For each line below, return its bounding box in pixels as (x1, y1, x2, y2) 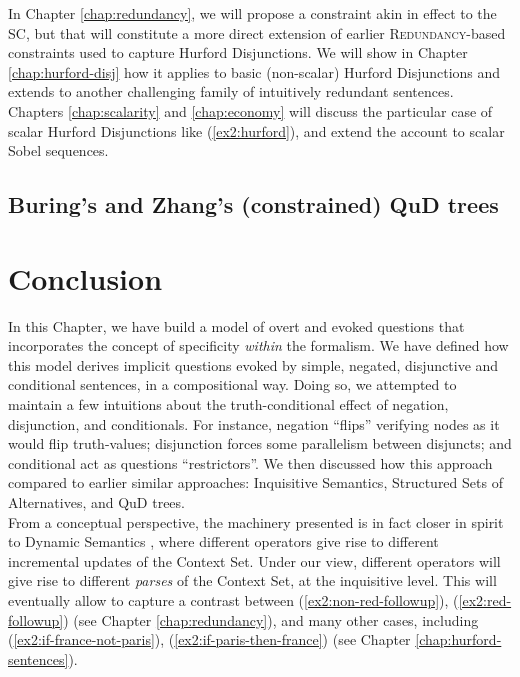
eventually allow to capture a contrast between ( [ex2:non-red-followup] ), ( (8, 589, 459, 610)
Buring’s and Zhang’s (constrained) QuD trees (8, 189, 499, 220)
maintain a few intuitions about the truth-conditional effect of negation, (8, 394, 449, 415)
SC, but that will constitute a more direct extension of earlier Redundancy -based (8, 22, 506, 43)
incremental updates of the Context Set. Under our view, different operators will (8, 550, 501, 571)
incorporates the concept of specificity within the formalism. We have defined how (8, 335, 509, 356)
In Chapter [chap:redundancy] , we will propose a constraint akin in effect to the (8, 3, 497, 23)
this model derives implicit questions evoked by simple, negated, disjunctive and (8, 354, 499, 375)
